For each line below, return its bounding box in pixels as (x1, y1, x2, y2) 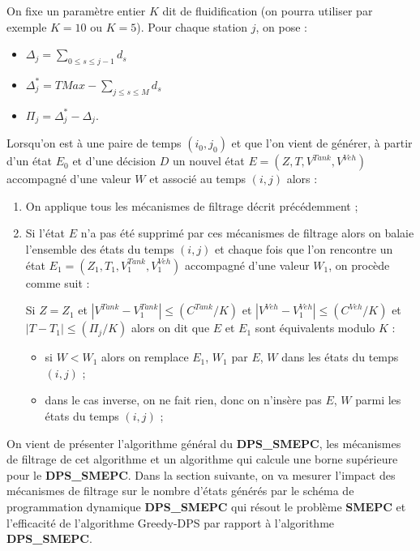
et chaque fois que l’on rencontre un (215, 241, 393, 258)
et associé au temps (149, 170, 246, 187)
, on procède (328, 256, 390, 273)
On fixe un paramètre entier (6, 2, 146, 19)
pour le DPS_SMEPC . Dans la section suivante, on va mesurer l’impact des (6, 466, 396, 483)
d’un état (6, 152, 53, 169)
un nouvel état (173, 152, 245, 169)
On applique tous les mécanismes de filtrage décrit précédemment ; (25, 197, 358, 214)
